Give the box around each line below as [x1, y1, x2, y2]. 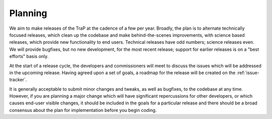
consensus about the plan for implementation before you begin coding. [9, 107, 157, 113]
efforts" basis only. [9, 53, 49, 59]
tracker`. [9, 77, 27, 83]
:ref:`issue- [236, 70, 259, 76]
